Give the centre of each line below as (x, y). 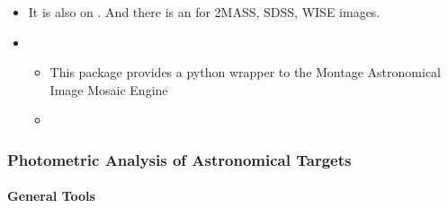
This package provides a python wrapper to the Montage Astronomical (245, 72)
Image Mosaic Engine (109, 89)
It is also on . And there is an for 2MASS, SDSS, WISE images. (204, 12)
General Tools (51, 196)
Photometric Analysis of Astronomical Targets (179, 159)
